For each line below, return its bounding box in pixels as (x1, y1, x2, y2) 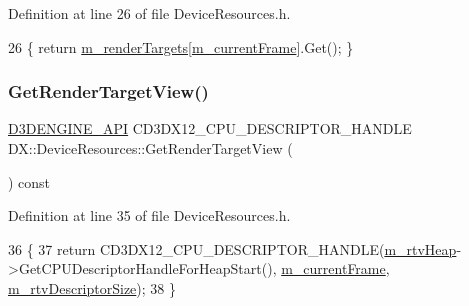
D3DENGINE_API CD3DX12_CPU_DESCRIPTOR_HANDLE (8, 118, 412, 139)
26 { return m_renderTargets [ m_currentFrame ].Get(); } (8, 36, 354, 57)
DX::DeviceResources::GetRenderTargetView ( (8, 138, 293, 158)
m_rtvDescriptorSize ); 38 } (8, 277, 177, 298)
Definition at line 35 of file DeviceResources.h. (8, 205, 291, 226)
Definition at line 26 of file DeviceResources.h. (8, 3, 291, 23)
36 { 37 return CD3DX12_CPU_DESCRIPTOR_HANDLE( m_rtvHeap (8, 238, 457, 259)
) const (8, 171, 51, 192)
